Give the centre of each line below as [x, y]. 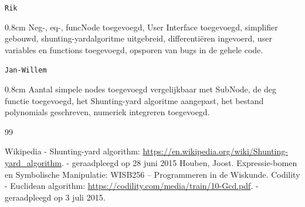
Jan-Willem [26, 70]
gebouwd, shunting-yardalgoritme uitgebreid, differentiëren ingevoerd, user [138, 38]
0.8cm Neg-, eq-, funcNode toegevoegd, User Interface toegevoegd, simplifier [141, 27]
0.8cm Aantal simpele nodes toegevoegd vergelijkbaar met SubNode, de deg [141, 89]
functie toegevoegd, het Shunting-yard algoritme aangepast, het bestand [134, 100]
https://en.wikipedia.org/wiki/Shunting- [215, 151]
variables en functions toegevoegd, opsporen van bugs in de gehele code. [134, 49]
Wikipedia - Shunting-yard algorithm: [72, 151]
